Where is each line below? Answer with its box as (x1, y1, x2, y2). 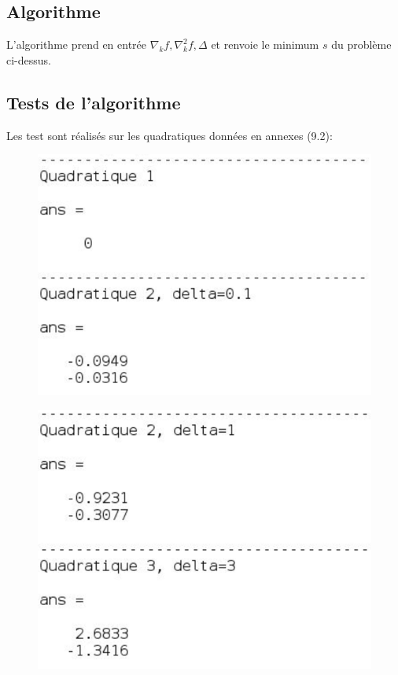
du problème (331, 36, 392, 53)
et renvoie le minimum (211, 36, 319, 53)
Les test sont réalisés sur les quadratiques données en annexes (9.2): (6, 127, 333, 143)
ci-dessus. (6, 51, 51, 68)
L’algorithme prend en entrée (6, 36, 147, 53)
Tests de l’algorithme (6, 90, 181, 114)
